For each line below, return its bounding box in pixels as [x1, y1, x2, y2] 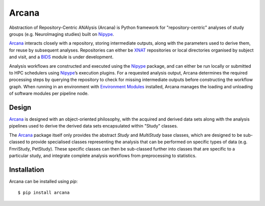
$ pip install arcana [18, 190, 70, 196]
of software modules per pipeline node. [9, 91, 89, 97]
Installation [9, 165, 44, 174]
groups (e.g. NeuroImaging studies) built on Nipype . [9, 31, 114, 37]
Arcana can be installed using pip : [9, 178, 78, 184]
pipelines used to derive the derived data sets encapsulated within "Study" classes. [9, 123, 178, 129]
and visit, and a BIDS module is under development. [9, 54, 114, 60]
